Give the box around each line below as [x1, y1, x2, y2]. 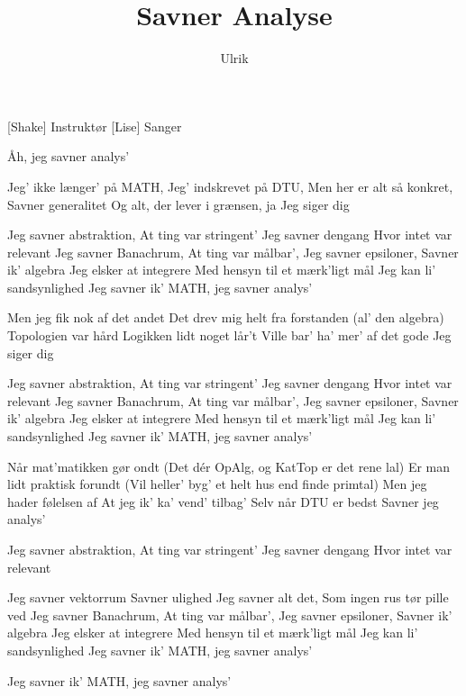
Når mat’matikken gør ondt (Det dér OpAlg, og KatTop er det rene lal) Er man [7, 456, 451, 475]
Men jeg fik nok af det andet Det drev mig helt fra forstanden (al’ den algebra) [7, 308, 444, 327]
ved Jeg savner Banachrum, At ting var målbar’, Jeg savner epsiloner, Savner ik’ [7, 605, 452, 624]
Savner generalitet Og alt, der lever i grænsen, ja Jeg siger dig [7, 194, 350, 213]
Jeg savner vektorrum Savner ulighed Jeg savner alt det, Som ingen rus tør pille [7, 588, 449, 607]
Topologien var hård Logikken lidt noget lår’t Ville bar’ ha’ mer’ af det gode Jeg [7, 326, 452, 345]
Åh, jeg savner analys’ [7, 147, 130, 166]
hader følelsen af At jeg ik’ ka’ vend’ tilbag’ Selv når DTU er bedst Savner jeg [7, 492, 439, 511]
